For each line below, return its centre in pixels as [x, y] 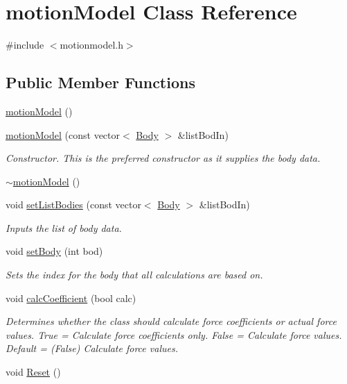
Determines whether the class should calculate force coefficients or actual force [171, 321]
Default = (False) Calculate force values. [92, 348]
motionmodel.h [91, 45]
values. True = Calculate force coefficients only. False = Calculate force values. [174, 334]
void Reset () [33, 372]
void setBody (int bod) [54, 251]
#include [25, 45]
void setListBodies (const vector [73, 204]
